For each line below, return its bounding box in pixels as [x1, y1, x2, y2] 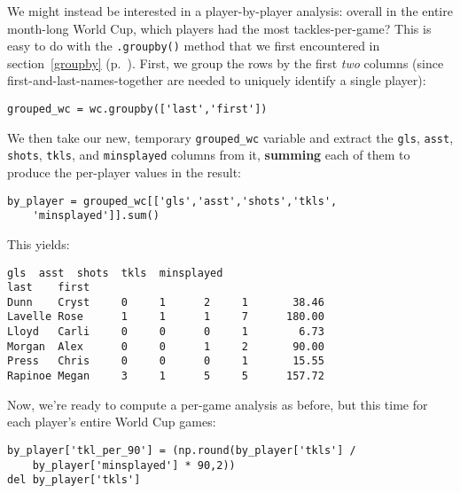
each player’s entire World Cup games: [7, 412, 216, 431]
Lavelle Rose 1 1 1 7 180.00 [7, 310, 324, 324]
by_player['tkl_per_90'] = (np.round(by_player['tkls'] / [7, 443, 356, 457]
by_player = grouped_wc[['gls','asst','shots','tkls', [7, 194, 338, 207]
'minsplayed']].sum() [32, 209, 160, 223]
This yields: [7, 234, 70, 253]
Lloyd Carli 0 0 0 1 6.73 [7, 325, 324, 339]
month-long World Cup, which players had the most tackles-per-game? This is [7, 19, 432, 37]
